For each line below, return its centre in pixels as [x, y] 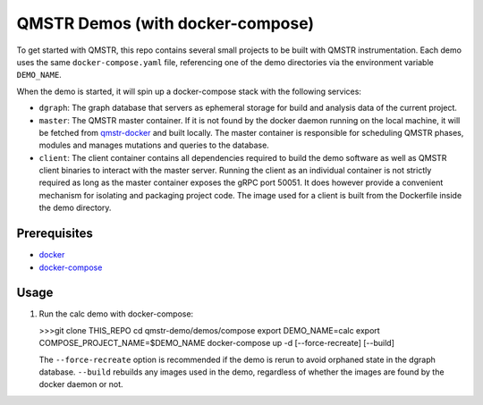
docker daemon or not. [81, 384]
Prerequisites [55, 234]
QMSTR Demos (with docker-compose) [165, 23]
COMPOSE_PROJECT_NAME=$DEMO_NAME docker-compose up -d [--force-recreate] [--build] [217, 343]
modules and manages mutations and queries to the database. [154, 145]
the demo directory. [75, 208]
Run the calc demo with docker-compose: [116, 314]
